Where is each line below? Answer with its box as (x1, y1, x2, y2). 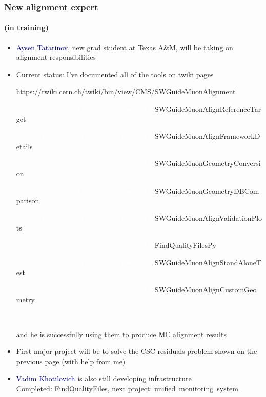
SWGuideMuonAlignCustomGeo (154, 284, 257, 295)
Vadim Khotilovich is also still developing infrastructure (16, 373, 192, 384)
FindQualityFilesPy (154, 239, 216, 250)
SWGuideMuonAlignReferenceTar (154, 103, 261, 114)
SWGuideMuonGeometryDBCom (154, 185, 259, 196)
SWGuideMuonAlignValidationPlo (154, 212, 262, 223)
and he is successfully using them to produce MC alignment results (16, 328, 227, 339)
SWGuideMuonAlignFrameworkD (154, 131, 260, 141)
